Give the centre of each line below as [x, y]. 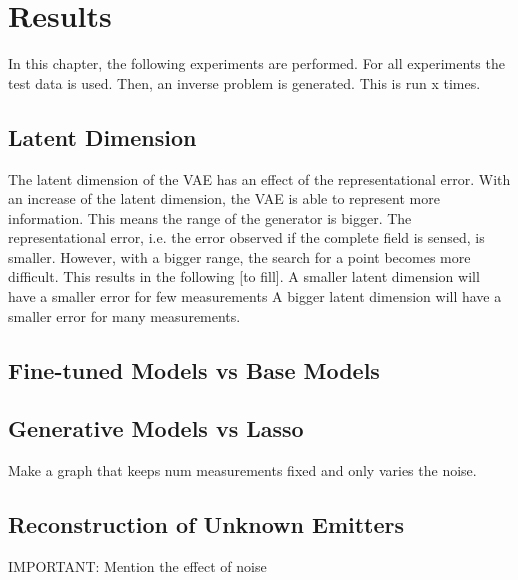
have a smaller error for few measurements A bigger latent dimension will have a [255, 296]
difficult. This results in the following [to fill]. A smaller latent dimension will [244, 276]
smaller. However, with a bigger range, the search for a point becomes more [239, 256]
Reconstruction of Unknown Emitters [206, 524]
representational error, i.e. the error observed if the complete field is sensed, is [246, 237]
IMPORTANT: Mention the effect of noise [137, 566]
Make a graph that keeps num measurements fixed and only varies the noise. [242, 470]
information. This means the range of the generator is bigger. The [210, 217]
